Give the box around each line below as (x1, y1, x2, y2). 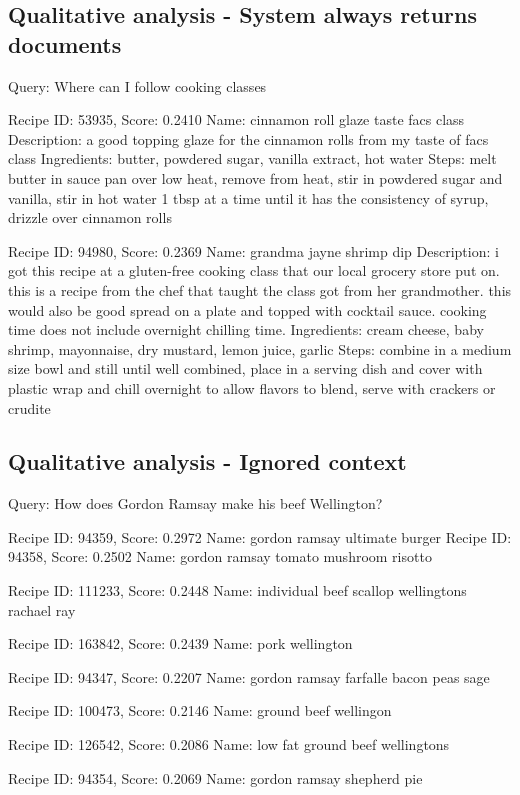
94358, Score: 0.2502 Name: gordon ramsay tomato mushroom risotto (8, 546, 432, 567)
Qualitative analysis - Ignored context (8, 446, 407, 477)
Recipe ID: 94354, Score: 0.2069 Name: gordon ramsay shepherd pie (8, 767, 423, 788)
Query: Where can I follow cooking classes (8, 75, 267, 96)
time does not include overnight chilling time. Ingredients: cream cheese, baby (8, 319, 484, 340)
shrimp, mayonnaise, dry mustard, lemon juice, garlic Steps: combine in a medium (8, 338, 512, 359)
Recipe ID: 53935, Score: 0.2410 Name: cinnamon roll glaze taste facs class (8, 109, 465, 130)
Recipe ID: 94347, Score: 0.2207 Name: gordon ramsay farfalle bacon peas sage (8, 666, 490, 687)
